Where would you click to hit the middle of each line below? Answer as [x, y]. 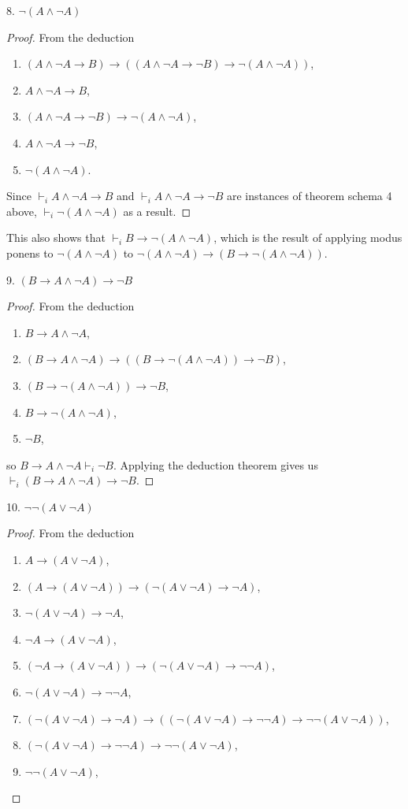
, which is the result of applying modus [308, 238]
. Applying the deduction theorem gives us [215, 464]
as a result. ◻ [157, 211]
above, [22, 211]
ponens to [30, 252]
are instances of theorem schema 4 [310, 196]
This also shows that [56, 238]
